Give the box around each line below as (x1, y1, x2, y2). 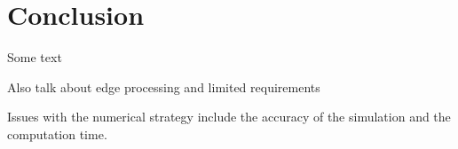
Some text (7, 48, 62, 67)
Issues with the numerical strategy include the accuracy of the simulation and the (7, 107, 451, 126)
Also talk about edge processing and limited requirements (7, 77, 320, 96)
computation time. (7, 124, 107, 143)
